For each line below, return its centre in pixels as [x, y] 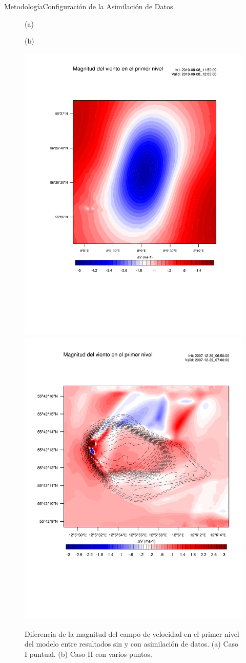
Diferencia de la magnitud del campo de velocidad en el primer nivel [132, 633]
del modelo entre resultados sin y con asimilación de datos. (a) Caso [132, 644]
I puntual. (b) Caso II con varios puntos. [88, 653]
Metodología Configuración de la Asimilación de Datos [89, 6]
